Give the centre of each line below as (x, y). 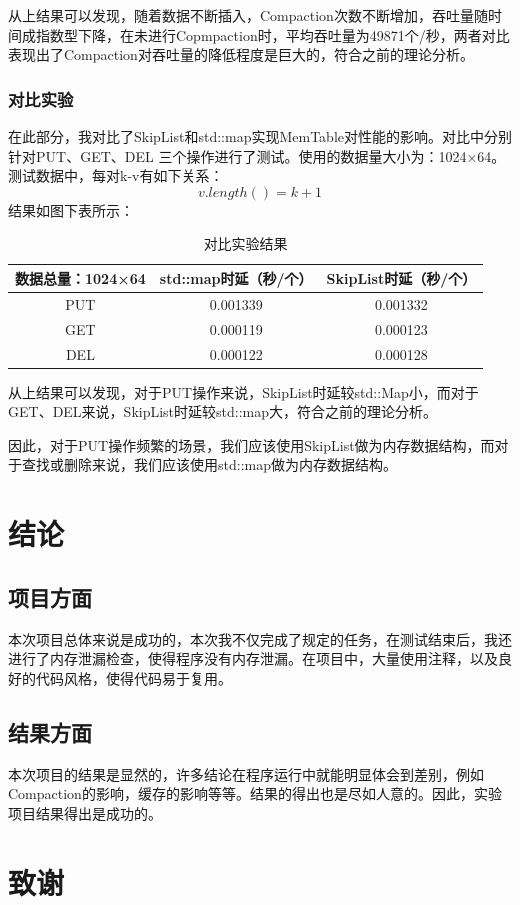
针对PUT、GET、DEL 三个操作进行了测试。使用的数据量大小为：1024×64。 (257, 155)
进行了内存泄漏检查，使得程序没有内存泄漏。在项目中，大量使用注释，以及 (253, 658)
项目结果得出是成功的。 (85, 812)
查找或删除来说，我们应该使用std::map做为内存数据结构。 (209, 464)
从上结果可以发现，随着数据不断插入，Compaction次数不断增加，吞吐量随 (248, 15)
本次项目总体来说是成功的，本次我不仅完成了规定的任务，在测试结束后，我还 (260, 638)
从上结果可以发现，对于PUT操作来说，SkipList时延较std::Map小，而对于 (243, 391)
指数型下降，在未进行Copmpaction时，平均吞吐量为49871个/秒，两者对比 (272, 34)
